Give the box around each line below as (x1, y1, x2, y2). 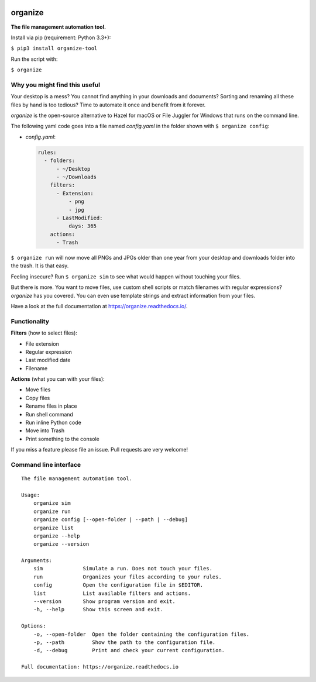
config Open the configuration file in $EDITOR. (33, 582, 204, 588)
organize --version (33, 541, 90, 547)
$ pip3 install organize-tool (11, 45, 98, 52)
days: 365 (68, 223, 97, 229)
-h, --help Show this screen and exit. (33, 606, 163, 613)
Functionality (11, 317, 50, 325)
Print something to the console (25, 435, 99, 442)
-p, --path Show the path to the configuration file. (33, 639, 216, 646)
